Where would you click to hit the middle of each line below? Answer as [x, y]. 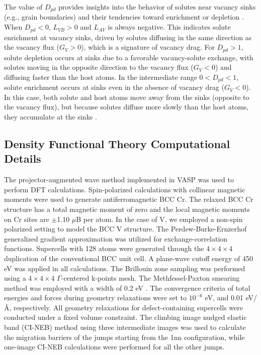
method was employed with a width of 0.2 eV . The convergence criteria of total [127, 287]
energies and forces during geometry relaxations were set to [95, 298]
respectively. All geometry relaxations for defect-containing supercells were [128, 307]
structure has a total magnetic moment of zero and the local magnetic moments [127, 209]
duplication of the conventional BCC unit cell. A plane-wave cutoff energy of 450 [128, 258]
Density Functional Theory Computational [117, 143]
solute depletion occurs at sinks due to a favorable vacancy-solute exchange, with [129, 57]
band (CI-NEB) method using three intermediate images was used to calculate [125, 327]
